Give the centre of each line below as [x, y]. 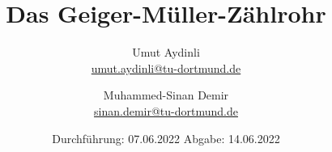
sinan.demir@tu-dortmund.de [166, 110]
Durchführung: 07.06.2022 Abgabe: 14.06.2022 [166, 138]
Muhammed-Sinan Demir [166, 95]
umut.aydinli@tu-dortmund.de [166, 68]
